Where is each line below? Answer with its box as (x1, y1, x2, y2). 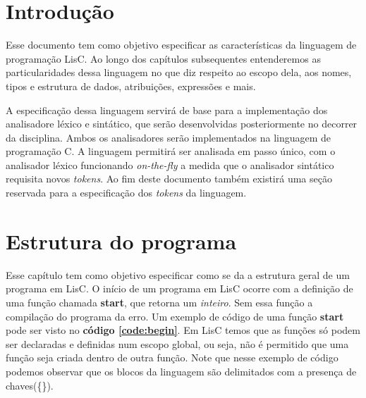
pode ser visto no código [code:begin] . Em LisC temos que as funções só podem (6, 323, 360, 337)
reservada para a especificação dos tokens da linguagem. (6, 185, 247, 200)
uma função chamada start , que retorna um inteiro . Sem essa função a (6, 294, 313, 309)
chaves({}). (6, 378, 54, 392)
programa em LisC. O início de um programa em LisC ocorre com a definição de (6, 281, 353, 296)
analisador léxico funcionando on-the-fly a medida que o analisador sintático (6, 157, 334, 172)
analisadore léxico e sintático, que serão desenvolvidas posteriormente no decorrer (6, 116, 358, 131)
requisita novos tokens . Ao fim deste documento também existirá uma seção (6, 171, 332, 186)
